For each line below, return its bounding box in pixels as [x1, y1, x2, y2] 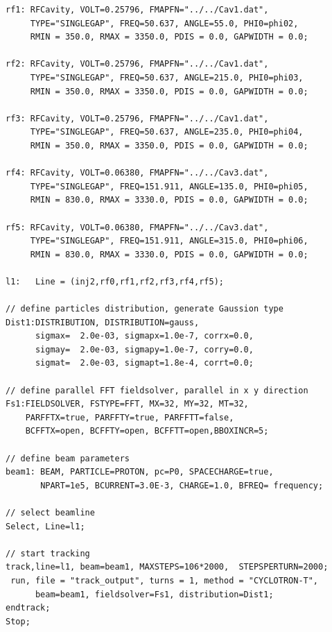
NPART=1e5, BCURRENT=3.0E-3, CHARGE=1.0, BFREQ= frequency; [40, 480, 324, 490]
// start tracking [6, 548, 90, 558]
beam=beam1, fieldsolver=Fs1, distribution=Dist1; [35, 589, 274, 599]
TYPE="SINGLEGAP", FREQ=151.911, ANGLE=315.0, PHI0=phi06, [30, 236, 308, 246]
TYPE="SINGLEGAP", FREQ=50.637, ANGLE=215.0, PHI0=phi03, [30, 72, 304, 83]
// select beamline [6, 507, 95, 518]
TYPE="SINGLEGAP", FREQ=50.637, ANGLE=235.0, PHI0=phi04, [30, 127, 304, 137]
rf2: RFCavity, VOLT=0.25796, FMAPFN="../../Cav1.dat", [6, 59, 269, 69]
